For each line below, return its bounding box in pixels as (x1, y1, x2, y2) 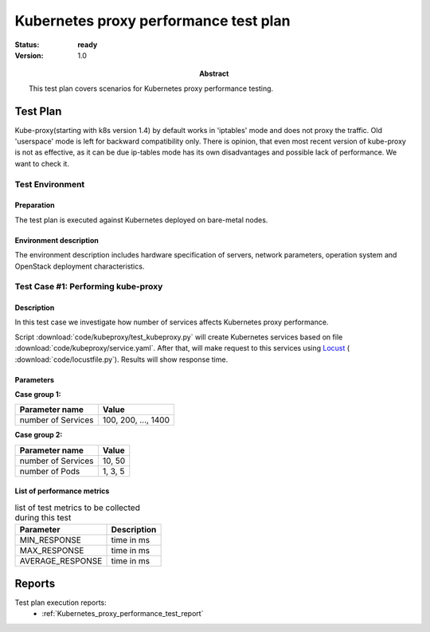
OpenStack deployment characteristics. (14, 261, 145, 271)
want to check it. (14, 159, 69, 168)
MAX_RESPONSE (19, 545, 84, 556)
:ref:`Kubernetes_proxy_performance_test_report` (41, 609, 204, 618)
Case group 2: (14, 430, 63, 440)
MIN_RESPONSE (19, 535, 81, 546)
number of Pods (19, 465, 80, 477)
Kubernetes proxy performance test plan (14, 12, 291, 29)
